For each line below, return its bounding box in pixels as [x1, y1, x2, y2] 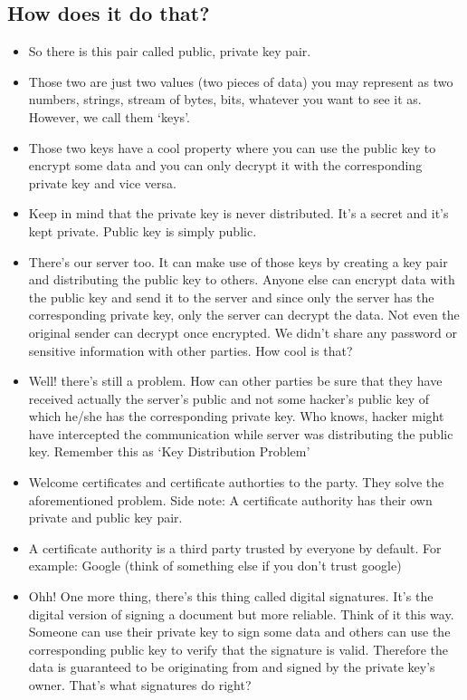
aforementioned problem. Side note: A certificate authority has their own [28, 490, 433, 509]
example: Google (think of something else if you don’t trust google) [28, 556, 402, 575]
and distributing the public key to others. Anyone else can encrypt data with [28, 270, 455, 289]
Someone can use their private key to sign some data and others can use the [28, 622, 451, 641]
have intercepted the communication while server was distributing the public [28, 424, 453, 443]
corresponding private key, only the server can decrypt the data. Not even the [28, 305, 460, 324]
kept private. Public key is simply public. [28, 221, 257, 240]
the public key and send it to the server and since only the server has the [28, 287, 434, 306]
